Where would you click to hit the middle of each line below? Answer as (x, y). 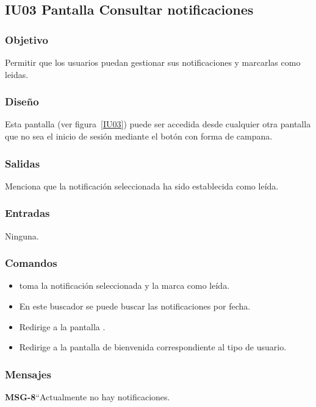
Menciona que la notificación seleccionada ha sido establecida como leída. (142, 186)
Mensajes (28, 374)
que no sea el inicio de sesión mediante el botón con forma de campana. (139, 136)
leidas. (17, 74)
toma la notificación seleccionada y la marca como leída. (124, 285)
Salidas (23, 163)
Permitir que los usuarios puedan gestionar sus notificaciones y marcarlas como (153, 62)
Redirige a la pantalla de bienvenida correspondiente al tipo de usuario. (153, 347)
